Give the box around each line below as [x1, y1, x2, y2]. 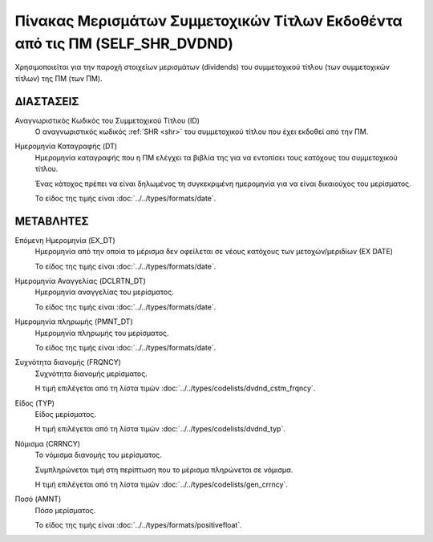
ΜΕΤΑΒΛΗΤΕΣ [14, 214, 89, 228]
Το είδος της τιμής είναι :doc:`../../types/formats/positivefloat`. [34, 520, 242, 530]
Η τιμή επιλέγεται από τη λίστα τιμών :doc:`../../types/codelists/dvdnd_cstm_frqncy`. [34, 383, 316, 393]
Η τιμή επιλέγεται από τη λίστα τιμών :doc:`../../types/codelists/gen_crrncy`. [34, 479, 289, 489]
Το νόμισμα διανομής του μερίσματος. [34, 450, 162, 460]
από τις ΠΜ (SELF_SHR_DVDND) [14, 34, 234, 52]
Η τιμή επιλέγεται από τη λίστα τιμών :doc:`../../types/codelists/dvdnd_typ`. [34, 424, 286, 434]
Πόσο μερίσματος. [34, 505, 96, 515]
